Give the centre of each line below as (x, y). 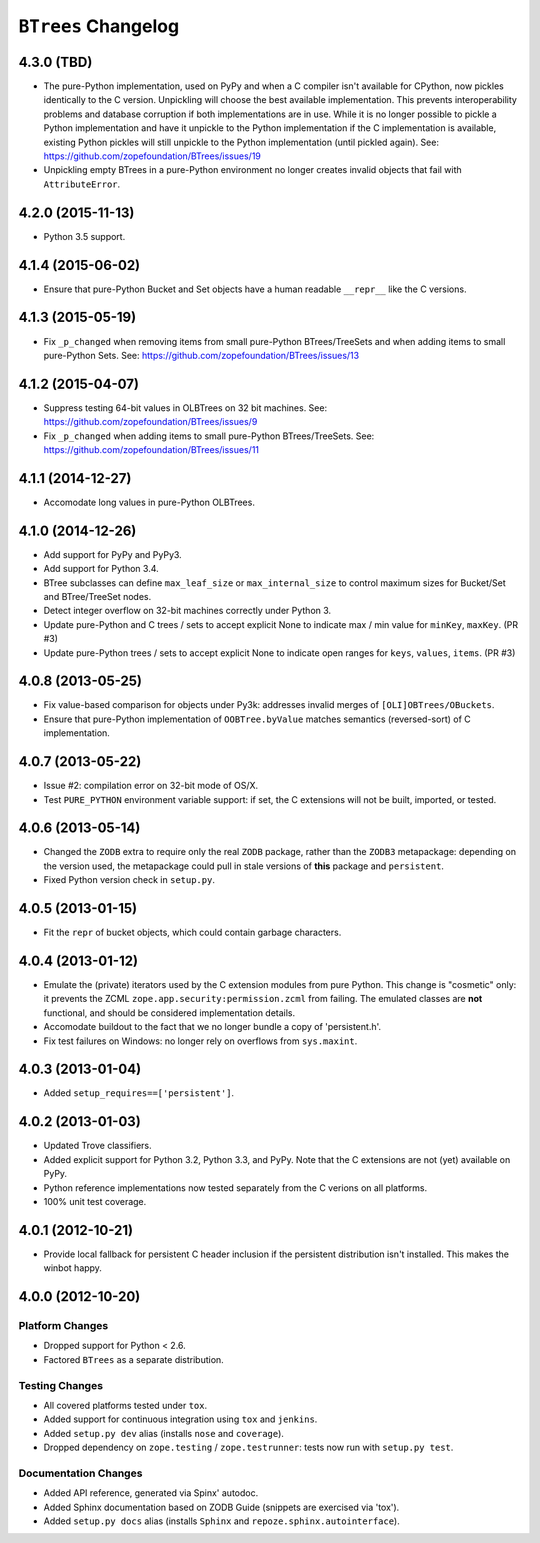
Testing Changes (61, 1385)
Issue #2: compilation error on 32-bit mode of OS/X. (151, 786)
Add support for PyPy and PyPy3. (112, 554)
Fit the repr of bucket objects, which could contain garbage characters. (192, 932)
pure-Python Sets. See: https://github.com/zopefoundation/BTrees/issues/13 (201, 355)
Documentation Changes (80, 1473)
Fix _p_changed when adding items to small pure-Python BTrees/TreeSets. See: (209, 436)
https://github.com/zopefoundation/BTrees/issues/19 (152, 156)
